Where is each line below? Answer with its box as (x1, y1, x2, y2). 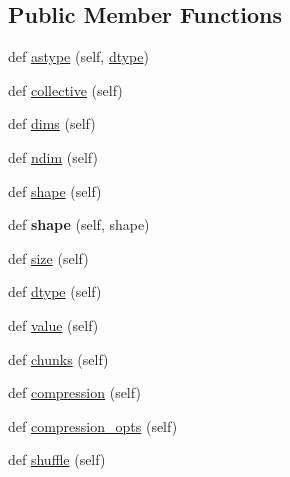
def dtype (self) (8, 281, 102, 302)
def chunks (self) (8, 348, 109, 369)
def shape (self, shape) (8, 214, 150, 235)
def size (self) (8, 247, 89, 268)
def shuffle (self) (8, 449, 106, 470)
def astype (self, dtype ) (8, 46, 149, 67)
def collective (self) (8, 79, 123, 100)
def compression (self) (8, 382, 141, 403)
